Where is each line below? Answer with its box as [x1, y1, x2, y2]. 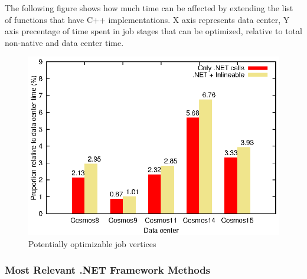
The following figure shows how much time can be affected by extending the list [5, 2, 293, 14]
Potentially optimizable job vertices [28, 237, 156, 250]
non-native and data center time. [5, 36, 124, 48]
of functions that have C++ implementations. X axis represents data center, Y [5, 13, 290, 25]
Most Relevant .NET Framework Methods [5, 262, 211, 277]
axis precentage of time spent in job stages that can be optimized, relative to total [5, 25, 302, 37]
